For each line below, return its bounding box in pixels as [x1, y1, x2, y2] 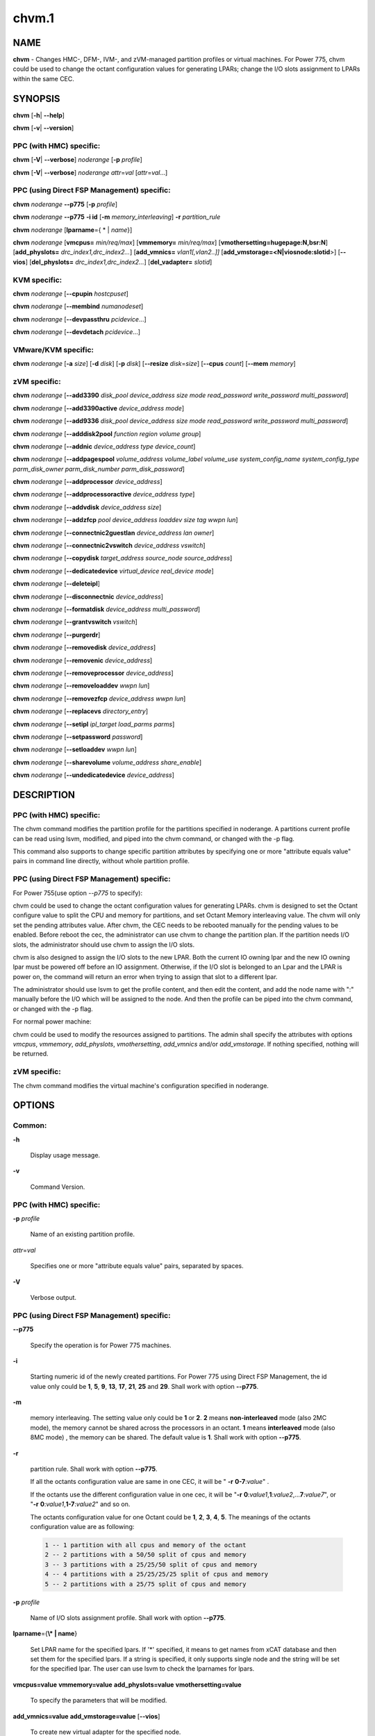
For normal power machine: [12, 1017, 92, 1026]
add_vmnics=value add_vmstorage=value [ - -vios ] [12, 1712, 160, 1720]
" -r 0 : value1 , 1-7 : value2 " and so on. [30, 1500, 131, 1508]
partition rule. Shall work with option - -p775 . [30, 1465, 158, 1474]
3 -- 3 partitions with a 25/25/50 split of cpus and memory [44, 1560, 258, 1569]
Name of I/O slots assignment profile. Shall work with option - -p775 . [30, 1613, 226, 1621]
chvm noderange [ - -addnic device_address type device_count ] [12, 442, 196, 451]
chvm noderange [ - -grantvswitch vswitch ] [12, 618, 138, 626]
